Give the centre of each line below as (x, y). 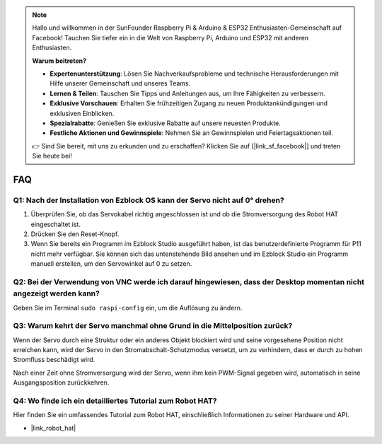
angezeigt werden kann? (57, 293)
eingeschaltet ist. (56, 224)
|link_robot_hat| (53, 428)
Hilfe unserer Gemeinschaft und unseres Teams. (120, 83)
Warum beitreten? (59, 61)
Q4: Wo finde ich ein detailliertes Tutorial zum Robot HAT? (115, 401)
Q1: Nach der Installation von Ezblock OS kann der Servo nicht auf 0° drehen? (149, 200)
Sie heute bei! (52, 156)
